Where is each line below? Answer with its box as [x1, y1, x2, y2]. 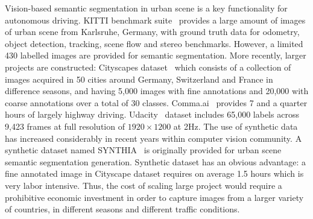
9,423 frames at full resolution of [5, 119, 125, 132]
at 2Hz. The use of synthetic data [173, 119, 298, 132]
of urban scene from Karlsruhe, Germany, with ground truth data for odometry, [5, 25, 300, 38]
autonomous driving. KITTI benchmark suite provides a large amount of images [5, 13, 306, 26]
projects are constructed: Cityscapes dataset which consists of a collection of [5, 60, 291, 73]
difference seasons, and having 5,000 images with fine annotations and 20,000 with [5, 84, 309, 97]
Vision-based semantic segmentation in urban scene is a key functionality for [5, 2, 288, 14]
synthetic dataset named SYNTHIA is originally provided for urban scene [5, 144, 282, 156]
